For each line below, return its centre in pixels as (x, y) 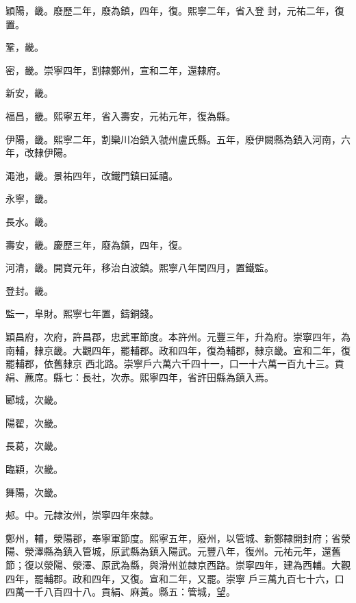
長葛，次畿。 (34, 446)
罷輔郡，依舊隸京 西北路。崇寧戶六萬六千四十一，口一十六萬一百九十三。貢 (175, 364)
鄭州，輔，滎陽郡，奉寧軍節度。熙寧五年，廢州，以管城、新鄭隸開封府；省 (173, 538)
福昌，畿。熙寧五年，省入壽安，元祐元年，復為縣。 (120, 115)
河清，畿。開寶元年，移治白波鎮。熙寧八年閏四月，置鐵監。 (140, 268)
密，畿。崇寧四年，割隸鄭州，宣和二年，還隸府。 (116, 70)
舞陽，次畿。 (34, 492)
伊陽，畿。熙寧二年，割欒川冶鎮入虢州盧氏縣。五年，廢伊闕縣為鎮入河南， (173, 139)
